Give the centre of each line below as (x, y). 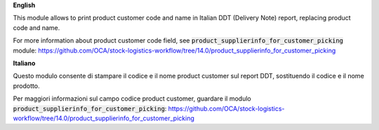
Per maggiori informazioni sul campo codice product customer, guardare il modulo (132, 99)
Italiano (24, 63)
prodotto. (26, 86)
